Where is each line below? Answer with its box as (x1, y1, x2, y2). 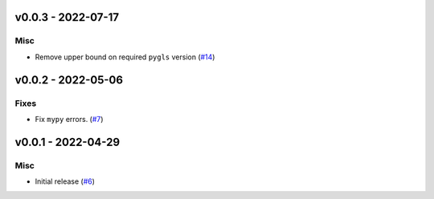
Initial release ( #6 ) (35, 177, 96, 186)
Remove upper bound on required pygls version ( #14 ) (35, 52, 215, 62)
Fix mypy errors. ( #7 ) (35, 114, 104, 124)
